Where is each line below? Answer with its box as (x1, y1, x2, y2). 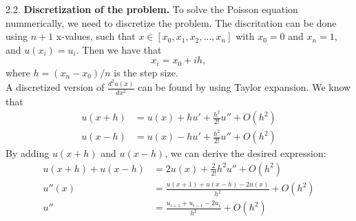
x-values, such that (56, 29, 136, 43)
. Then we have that (76, 42, 162, 56)
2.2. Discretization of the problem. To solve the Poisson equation (6, 2, 298, 16)
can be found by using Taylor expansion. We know (138, 80, 351, 94)
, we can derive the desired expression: (165, 146, 326, 160)
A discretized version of (6, 80, 105, 94)
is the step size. (114, 65, 178, 79)
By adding (6, 146, 50, 160)
